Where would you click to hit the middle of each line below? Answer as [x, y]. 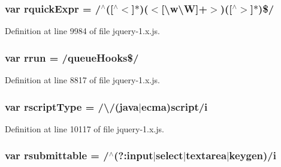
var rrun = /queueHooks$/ [72, 57]
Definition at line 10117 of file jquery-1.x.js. [84, 128]
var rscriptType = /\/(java [72, 106]
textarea [206, 155]
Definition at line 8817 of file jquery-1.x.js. [82, 80]
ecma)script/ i [175, 106]
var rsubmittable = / [57, 155]
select [170, 155]
